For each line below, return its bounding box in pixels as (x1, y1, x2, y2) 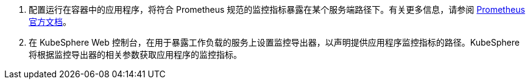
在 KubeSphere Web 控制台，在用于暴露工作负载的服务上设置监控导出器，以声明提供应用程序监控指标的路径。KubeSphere (29, 37, 520, 47)
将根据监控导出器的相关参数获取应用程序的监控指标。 (29, 49, 242, 60)
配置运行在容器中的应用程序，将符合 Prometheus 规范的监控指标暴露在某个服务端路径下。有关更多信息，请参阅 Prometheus (29, 4, 525, 15)
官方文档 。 (29, 16, 71, 27)
